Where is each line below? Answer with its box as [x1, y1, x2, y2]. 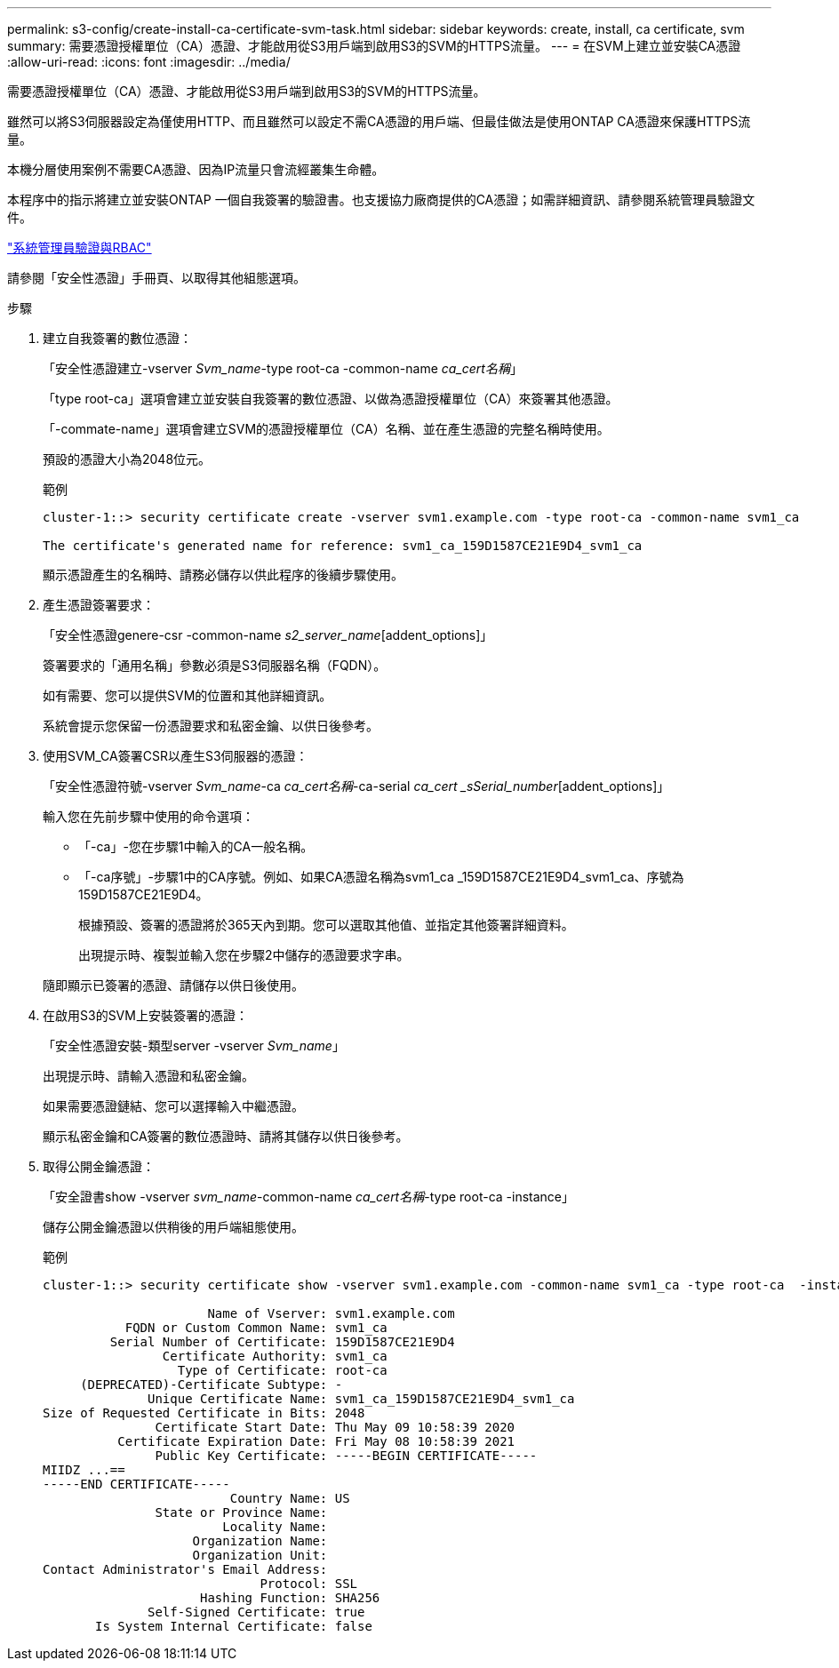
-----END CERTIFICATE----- [43, 1477, 230, 1491]
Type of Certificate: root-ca [177, 1363, 388, 1377]
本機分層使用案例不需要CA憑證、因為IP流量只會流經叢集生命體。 [7, 162, 385, 177]
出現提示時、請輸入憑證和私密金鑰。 [43, 1068, 254, 1083]
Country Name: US [229, 1491, 350, 1505]
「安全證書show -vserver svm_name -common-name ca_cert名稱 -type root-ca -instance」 [43, 1189, 574, 1204]
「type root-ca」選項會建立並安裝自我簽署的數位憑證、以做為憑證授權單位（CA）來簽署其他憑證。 [43, 391, 619, 406]
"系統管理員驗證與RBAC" [7, 240, 152, 255]
